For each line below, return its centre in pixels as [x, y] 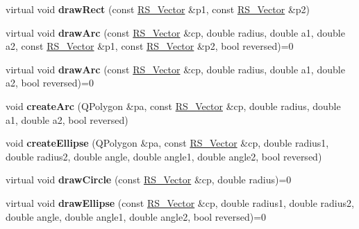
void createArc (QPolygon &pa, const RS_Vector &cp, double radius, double [173, 106]
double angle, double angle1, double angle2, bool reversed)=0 [136, 216]
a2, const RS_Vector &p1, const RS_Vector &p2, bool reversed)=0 [150, 46]
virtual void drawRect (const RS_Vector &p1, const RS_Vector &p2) [158, 9]
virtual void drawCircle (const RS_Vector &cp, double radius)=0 [149, 180]
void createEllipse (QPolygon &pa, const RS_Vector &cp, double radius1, [167, 143]
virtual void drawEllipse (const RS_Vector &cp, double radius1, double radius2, [180, 202]
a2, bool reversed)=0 [50, 83]
